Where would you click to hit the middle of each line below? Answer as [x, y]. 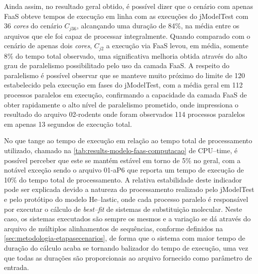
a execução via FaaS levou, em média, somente [177, 46]
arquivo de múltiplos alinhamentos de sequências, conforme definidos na [114, 228]
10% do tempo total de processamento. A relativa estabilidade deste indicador [123, 179]
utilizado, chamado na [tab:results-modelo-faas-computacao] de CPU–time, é [121, 150]
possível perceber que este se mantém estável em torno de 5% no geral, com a [122, 160]
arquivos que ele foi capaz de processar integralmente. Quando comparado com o [127, 36]
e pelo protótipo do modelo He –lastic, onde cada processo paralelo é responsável [126, 199]
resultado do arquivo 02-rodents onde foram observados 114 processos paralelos [125, 114]
